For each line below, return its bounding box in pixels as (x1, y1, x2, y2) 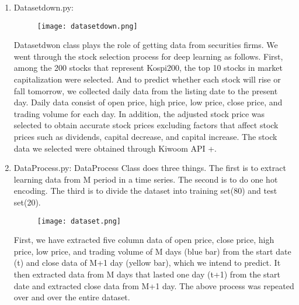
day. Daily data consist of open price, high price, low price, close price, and (13, 96, 283, 108)
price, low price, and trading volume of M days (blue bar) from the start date (13, 245, 291, 257)
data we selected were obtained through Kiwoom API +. (13, 142, 217, 154)
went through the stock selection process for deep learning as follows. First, (13, 50, 283, 62)
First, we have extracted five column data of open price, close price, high (13, 234, 274, 246)
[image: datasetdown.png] (37, 22, 138, 30)
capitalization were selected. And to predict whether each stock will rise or (13, 73, 281, 85)
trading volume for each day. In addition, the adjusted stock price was (13, 107, 265, 119)
